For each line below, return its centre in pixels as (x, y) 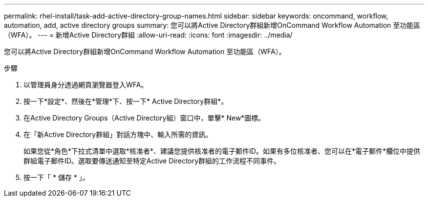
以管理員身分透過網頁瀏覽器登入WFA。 (86, 85)
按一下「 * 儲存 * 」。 (56, 177)
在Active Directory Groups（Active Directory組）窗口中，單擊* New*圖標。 (144, 118)
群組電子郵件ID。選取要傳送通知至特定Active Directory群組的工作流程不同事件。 (152, 161)
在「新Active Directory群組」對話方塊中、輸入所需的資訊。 (118, 134)
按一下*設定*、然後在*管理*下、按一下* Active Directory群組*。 (126, 101)
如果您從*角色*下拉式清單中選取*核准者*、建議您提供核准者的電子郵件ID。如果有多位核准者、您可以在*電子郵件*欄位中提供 (222, 151)
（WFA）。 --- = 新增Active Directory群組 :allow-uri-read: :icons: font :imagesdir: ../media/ (148, 35)
